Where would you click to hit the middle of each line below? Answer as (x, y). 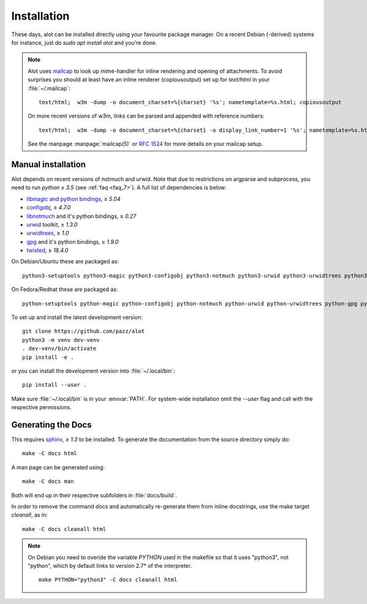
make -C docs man (48, 481)
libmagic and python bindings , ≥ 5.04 (73, 198)
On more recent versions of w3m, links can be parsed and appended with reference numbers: (146, 116)
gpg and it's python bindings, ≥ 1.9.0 (72, 241)
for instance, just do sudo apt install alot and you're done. (84, 42)
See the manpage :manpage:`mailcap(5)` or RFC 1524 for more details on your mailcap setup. (145, 144)
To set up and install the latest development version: (77, 317)
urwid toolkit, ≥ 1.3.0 (52, 224)
